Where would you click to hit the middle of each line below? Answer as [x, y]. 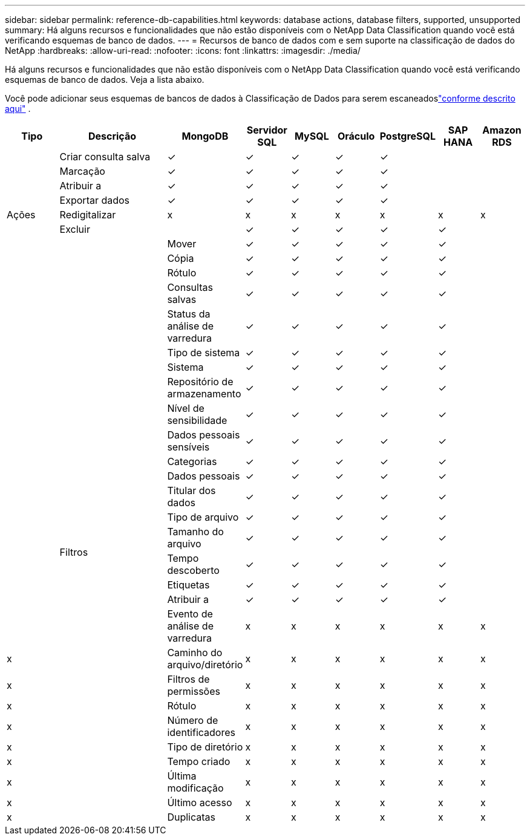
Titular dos [191, 490]
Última [182, 776]
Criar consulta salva [105, 157]
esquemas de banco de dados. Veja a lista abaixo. [105, 80]
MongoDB [205, 136]
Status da [189, 314]
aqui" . [18, 109]
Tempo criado [199, 761]
